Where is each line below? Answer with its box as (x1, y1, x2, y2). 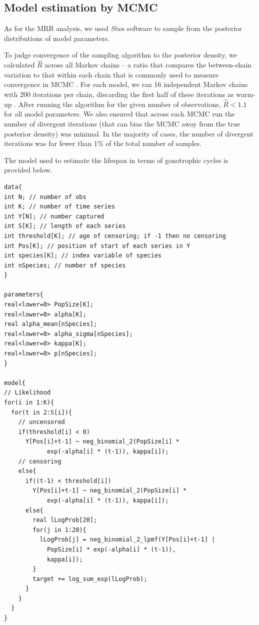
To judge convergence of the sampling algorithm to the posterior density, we (4, 49, 237, 60)
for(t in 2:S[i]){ (11, 408, 72, 416)
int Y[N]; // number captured (4, 212, 104, 220)
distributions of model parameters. (4, 32, 110, 43)
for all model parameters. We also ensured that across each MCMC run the (4, 108, 235, 119)
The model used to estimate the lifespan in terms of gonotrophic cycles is (4, 154, 228, 165)
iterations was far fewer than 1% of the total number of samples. (4, 138, 202, 148)
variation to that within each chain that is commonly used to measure (4, 69, 218, 79)
